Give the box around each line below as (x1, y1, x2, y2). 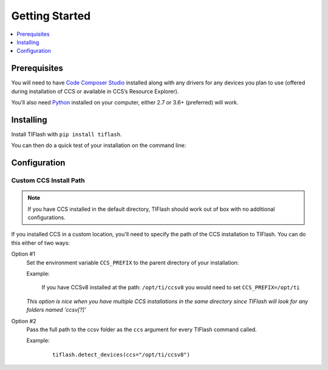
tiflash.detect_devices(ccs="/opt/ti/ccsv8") (52, 351, 191, 358)
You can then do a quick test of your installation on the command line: (11, 142, 186, 149)
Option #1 (11, 250, 36, 258)
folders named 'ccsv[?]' (26, 306, 86, 313)
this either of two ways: (11, 239, 70, 246)
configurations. (27, 214, 66, 221)
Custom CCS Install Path (11, 176, 85, 185)
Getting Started (11, 9, 91, 22)
